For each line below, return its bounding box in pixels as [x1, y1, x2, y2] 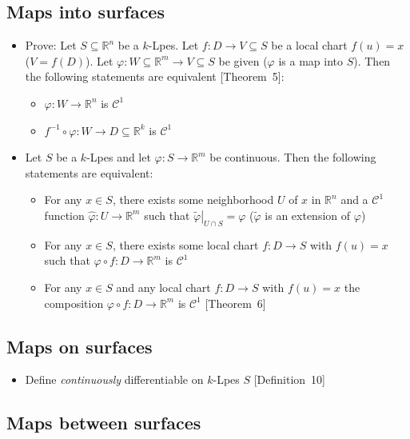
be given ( [218, 52, 268, 69]
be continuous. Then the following [209, 149, 376, 166]
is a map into [278, 52, 343, 69]
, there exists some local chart [112, 236, 259, 253]
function [44, 206, 85, 223]
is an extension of [265, 206, 351, 223]
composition [44, 294, 104, 311]
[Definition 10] [253, 371, 326, 388]
